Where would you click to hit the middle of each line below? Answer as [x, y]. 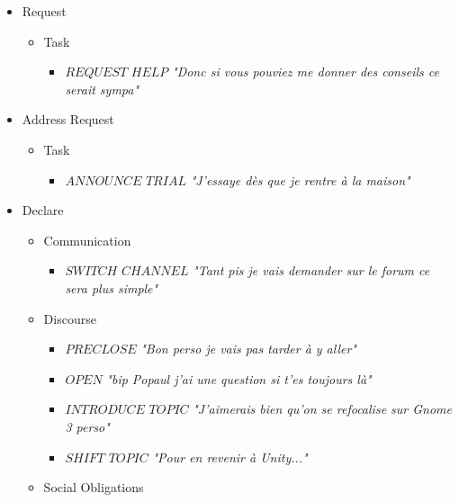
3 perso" [87, 426]
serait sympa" [102, 89]
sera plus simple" [112, 287]
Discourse [70, 318]
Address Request [68, 119]
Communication [87, 240]
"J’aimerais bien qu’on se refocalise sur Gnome [322, 409]
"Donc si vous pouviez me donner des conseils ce [306, 72]
